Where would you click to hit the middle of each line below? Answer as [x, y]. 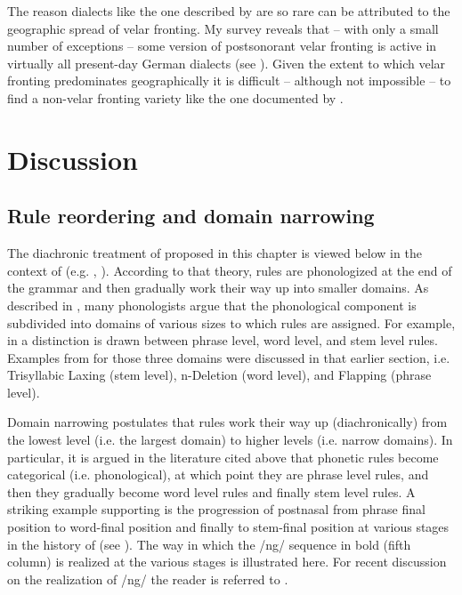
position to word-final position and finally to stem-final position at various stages [228, 527]
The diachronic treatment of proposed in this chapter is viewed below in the [215, 253]
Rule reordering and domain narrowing [191, 216]
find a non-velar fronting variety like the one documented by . [175, 97]
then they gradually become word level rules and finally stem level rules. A [211, 491]
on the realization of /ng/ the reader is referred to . [148, 579]
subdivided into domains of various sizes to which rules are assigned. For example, [231, 322]
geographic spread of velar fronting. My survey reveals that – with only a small [223, 28]
